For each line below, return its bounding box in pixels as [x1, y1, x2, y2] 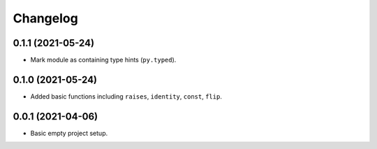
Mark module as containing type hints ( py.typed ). [30, 56, 177, 64]
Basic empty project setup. [30, 129, 108, 137]
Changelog [13, 10, 78, 26]
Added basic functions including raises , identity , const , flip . [30, 92, 223, 101]
